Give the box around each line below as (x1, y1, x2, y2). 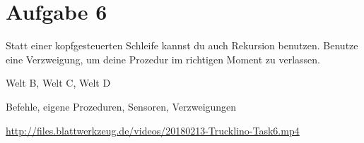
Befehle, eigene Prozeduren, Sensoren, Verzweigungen (6, 99, 237, 113)
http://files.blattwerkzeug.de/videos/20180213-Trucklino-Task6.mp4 (6, 123, 300, 137)
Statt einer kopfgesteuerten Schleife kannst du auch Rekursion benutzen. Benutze (6, 38, 358, 53)
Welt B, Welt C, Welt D (6, 75, 111, 90)
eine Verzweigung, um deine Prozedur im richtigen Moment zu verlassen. (6, 51, 321, 66)
